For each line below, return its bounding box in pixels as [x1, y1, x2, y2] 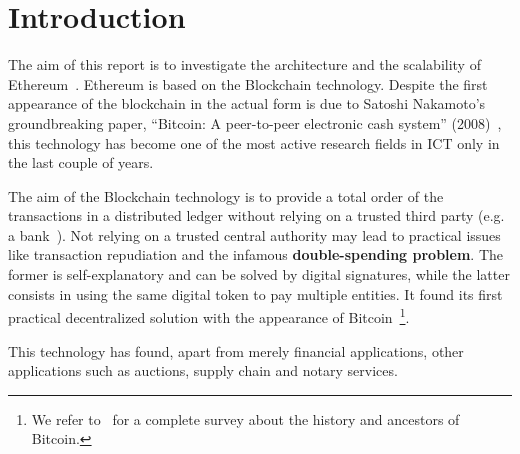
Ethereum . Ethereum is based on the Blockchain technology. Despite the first [8, 73, 488, 94]
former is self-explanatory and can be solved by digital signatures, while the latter [8, 264, 510, 285]
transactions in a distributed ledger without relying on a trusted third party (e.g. [8, 205, 505, 226]
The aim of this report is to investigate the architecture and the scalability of [8, 54, 481, 75]
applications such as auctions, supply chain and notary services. [8, 360, 398, 381]
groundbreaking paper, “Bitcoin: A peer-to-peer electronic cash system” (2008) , [8, 112, 502, 133]
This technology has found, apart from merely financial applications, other [8, 340, 464, 361]
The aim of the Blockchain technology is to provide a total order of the [8, 185, 444, 206]
